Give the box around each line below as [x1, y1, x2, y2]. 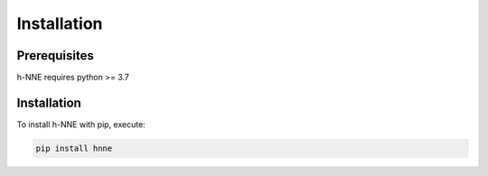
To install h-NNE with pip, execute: [16, 118, 146, 130]
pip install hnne [35, 143, 113, 153]
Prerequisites [16, 48, 94, 63]
